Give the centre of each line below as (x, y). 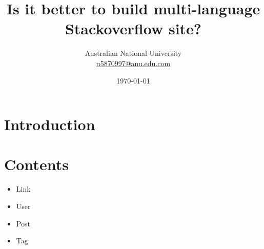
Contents (36, 164)
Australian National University (133, 53)
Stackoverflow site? (133, 28)
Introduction (50, 124)
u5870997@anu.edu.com (133, 63)
